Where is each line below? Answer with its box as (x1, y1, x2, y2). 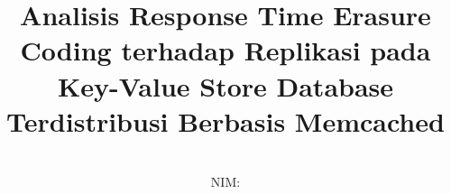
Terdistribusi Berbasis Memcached (6, 102, 445, 139)
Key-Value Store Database (57, 67, 394, 104)
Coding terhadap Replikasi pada (20, 32, 431, 69)
